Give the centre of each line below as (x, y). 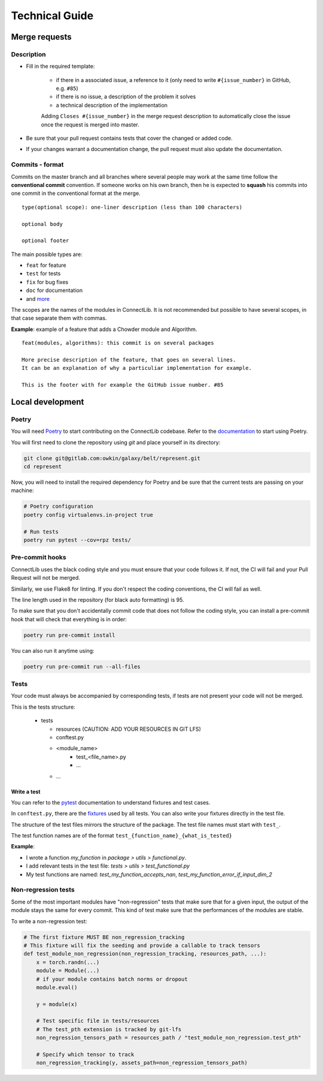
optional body (42, 224)
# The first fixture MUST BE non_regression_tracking (104, 937)
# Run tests (41, 532)
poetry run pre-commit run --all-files (82, 666)
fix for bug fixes (47, 282)
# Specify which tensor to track (85, 1055)
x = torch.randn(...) (68, 962)
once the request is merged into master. (90, 124)
